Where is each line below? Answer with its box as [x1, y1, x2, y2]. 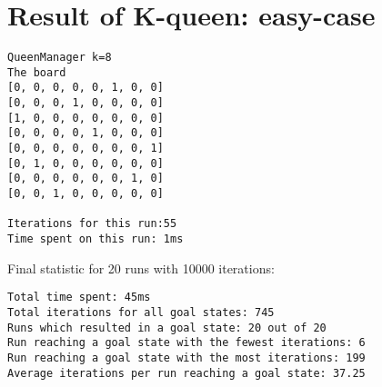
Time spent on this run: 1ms [7, 233, 184, 245]
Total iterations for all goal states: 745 [7, 305, 275, 319]
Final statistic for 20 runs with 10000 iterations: [7, 258, 275, 277]
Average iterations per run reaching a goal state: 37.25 [7, 366, 366, 380]
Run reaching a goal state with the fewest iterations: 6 [7, 336, 366, 350]
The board [7, 65, 66, 79]
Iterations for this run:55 [7, 217, 177, 231]
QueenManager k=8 [7, 51, 112, 64]
